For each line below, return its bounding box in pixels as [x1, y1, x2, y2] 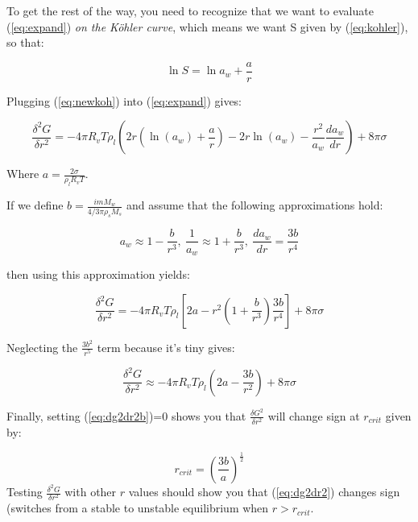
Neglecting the [6, 338, 78, 355]
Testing [6, 483, 43, 500]
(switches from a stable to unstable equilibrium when [6, 499, 269, 516]
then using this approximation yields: [6, 266, 190, 282]
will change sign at [267, 407, 360, 424]
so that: [6, 34, 44, 51]
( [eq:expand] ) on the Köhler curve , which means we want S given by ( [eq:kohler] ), [6, 18, 408, 35]
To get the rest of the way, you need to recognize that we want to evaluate [6, 2, 374, 19]
